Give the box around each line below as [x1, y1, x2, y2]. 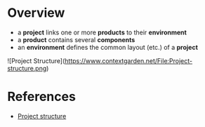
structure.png [7, 64, 47, 72]
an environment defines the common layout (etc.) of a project [17, 43, 199, 51]
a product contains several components [17, 35, 135, 44]
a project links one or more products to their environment [17, 28, 187, 36]
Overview [7, 5, 65, 21]
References [7, 89, 76, 105]
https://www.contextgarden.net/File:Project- [64, 56, 193, 65]
